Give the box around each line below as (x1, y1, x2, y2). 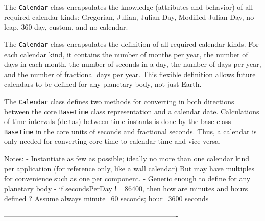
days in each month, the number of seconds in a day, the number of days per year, (4, 59, 261, 69)
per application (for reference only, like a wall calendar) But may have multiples (4, 163, 255, 174)
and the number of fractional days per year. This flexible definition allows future (4, 68, 256, 79)
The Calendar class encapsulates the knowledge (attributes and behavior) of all (4, 2, 253, 12)
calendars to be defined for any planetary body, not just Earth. (4, 79, 202, 89)
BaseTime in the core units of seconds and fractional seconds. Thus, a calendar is (4, 126, 257, 136)
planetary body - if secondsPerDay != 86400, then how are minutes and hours (4, 183, 248, 193)
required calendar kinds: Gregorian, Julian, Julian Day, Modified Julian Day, (4, 11, 244, 22)
